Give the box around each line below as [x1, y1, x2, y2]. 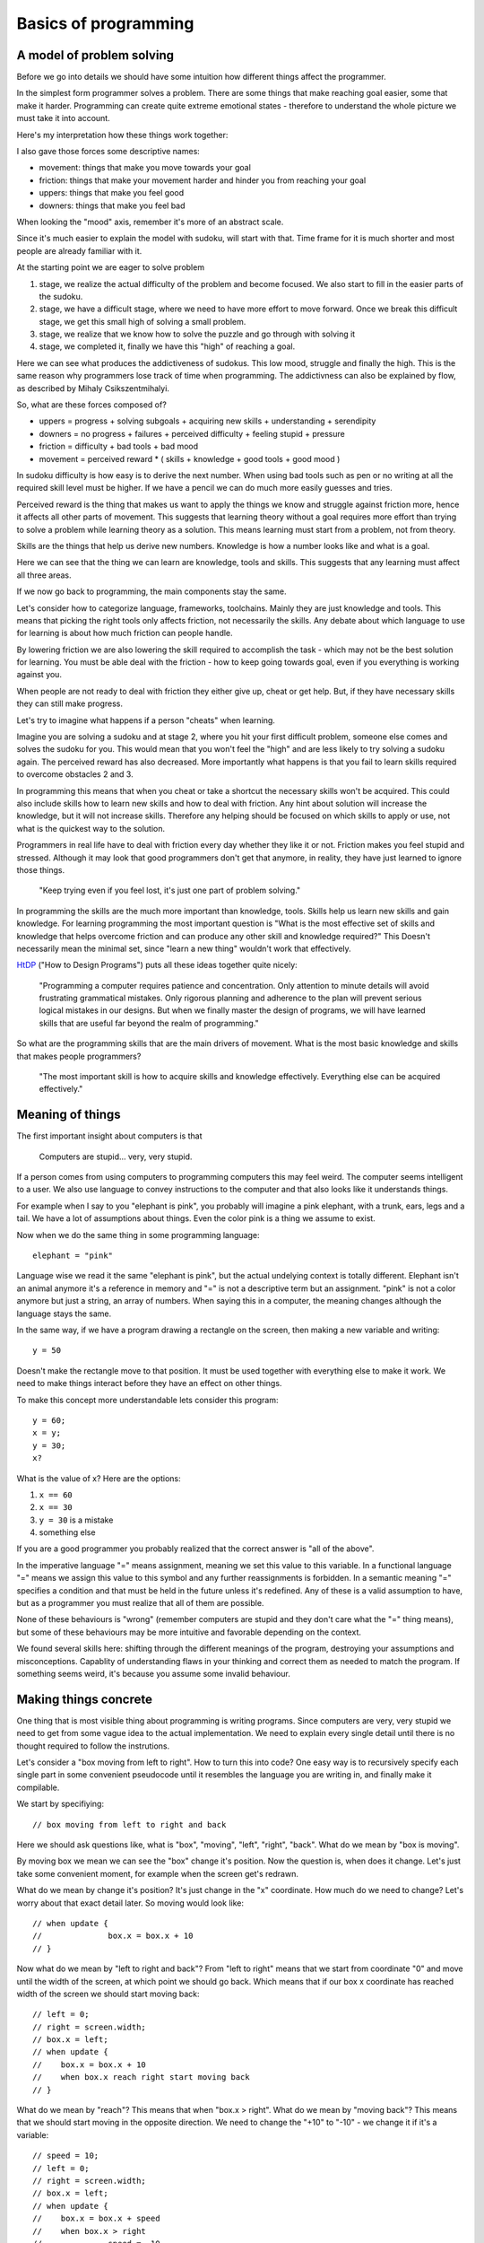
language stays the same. [16, 1308, 112, 1319]
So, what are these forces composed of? [16, 399, 168, 410]
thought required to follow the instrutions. [16, 1741, 170, 1751]
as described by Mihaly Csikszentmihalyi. [16, 382, 170, 394]
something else [39, 1527, 96, 1538]
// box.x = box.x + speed [32, 2213, 160, 2224]
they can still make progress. [16, 698, 124, 709]
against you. [16, 669, 63, 680]
